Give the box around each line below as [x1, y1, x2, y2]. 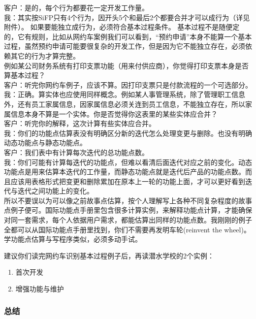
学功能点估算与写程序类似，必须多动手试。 [4, 234, 142, 244]
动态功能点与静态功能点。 [4, 137, 87, 148]
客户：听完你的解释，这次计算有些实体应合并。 [4, 118, 156, 128]
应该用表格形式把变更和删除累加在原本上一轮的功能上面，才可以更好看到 [10, 176, 245, 186]
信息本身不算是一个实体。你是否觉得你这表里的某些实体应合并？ [10, 108, 218, 119]
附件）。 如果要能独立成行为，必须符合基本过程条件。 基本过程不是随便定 [4, 22, 240, 32]
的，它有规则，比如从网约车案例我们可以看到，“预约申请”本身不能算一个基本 [4, 31, 252, 41]
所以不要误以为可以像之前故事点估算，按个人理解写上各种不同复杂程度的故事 [4, 195, 252, 205]
